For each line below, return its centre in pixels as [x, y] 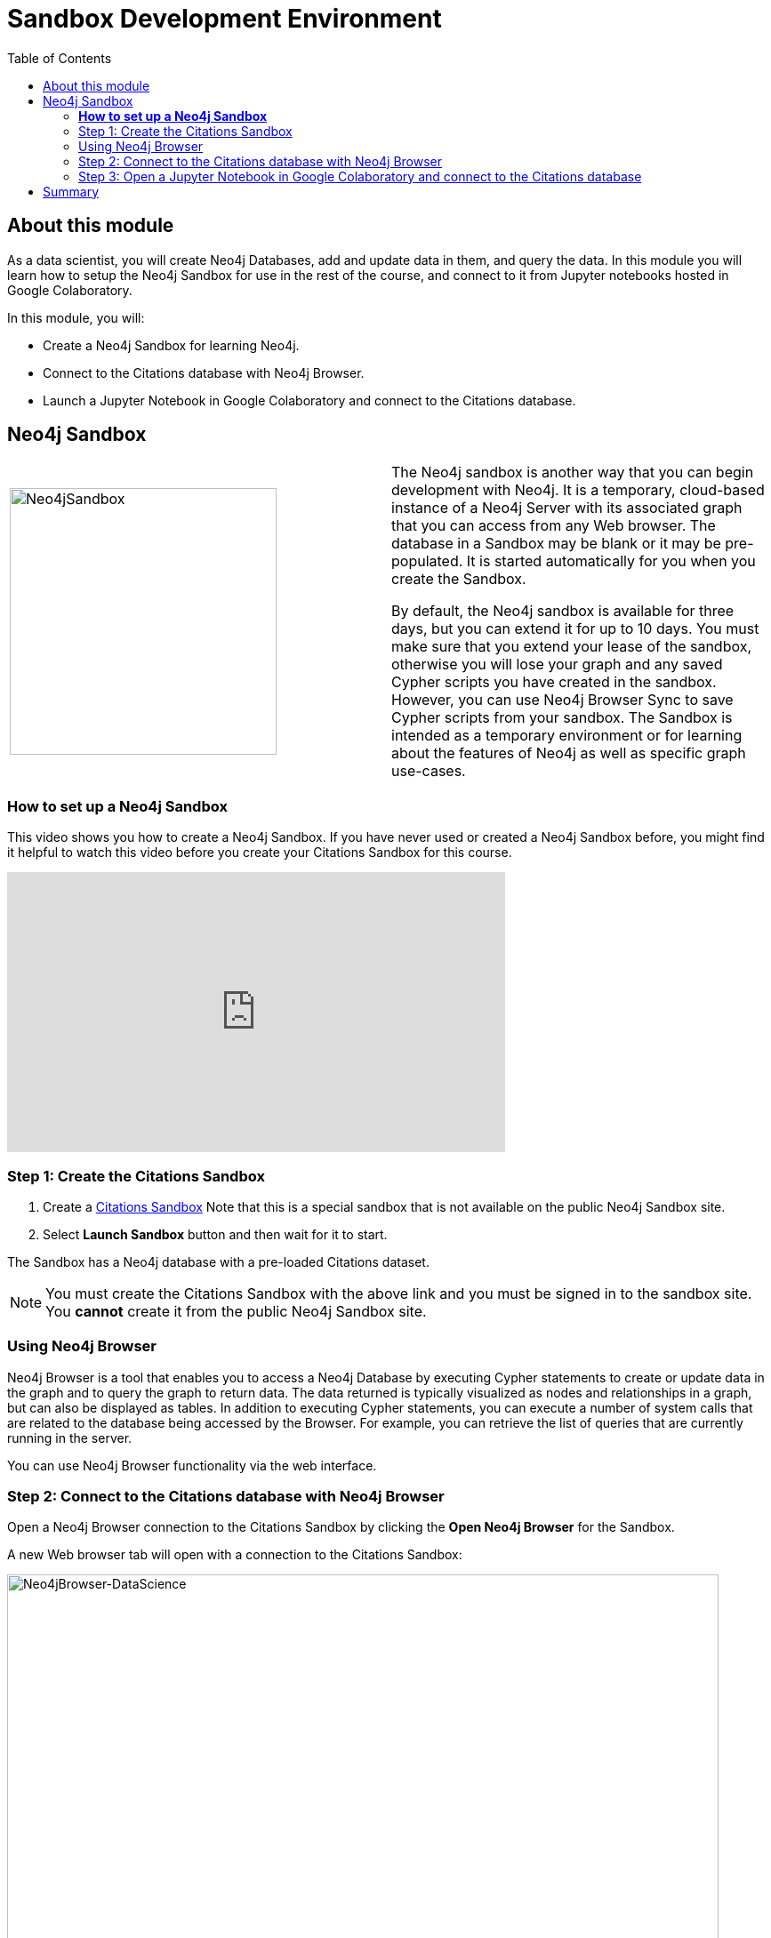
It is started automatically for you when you [611, 561]
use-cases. [429, 771]
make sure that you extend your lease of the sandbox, [572, 647]
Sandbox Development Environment [225, 19]
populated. [427, 561]
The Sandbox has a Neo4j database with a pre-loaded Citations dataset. [218, 1261]
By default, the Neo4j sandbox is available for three [563, 611]
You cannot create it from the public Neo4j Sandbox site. [236, 1311]
